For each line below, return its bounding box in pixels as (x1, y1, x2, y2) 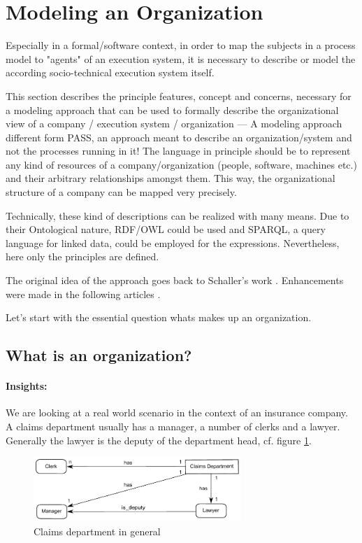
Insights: (6, 379, 48, 393)
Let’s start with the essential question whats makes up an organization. (6, 310, 312, 325)
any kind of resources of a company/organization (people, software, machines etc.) (6, 157, 357, 171)
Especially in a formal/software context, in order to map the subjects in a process (6, 38, 356, 52)
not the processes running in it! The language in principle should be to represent (6, 143, 351, 158)
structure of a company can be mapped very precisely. (6, 185, 237, 199)
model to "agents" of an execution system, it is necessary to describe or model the (6, 51, 356, 66)
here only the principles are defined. (6, 249, 159, 264)
